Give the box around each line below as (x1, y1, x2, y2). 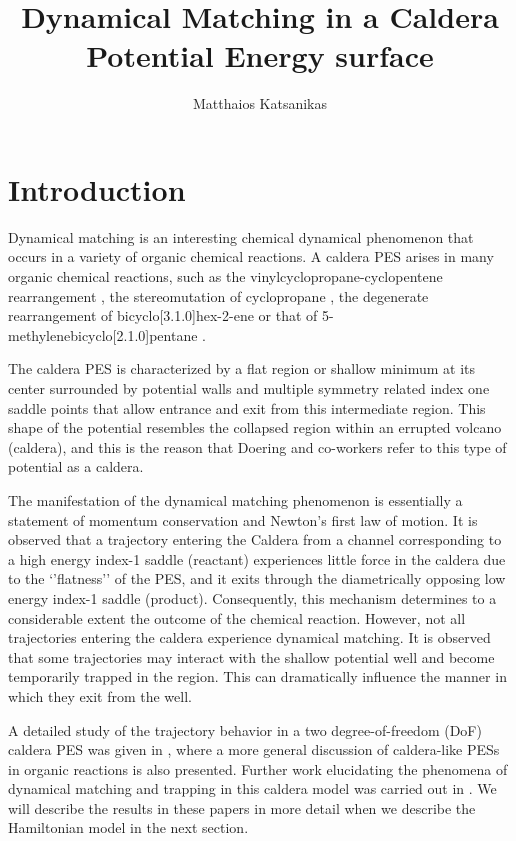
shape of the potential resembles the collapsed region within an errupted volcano (8, 417, 502, 438)
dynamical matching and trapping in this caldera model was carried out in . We (8, 778, 497, 799)
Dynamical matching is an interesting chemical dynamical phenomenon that (8, 226, 474, 247)
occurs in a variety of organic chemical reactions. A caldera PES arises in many (8, 246, 494, 267)
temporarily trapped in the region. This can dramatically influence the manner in (8, 666, 507, 687)
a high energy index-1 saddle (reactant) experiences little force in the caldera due (8, 548, 506, 569)
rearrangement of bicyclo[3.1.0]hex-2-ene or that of (8, 305, 318, 326)
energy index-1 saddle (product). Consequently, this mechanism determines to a (8, 587, 497, 608)
